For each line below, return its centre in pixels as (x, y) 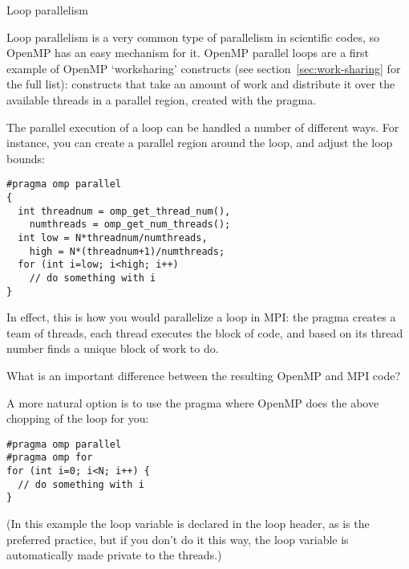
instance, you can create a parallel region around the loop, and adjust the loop (200, 143)
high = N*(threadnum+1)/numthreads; (127, 251)
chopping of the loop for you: (78, 418)
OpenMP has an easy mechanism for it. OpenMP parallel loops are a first (188, 53)
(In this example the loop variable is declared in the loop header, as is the (188, 524)
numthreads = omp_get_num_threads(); (130, 225)
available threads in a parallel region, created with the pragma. (162, 99)
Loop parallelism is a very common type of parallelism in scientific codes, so (193, 37)
